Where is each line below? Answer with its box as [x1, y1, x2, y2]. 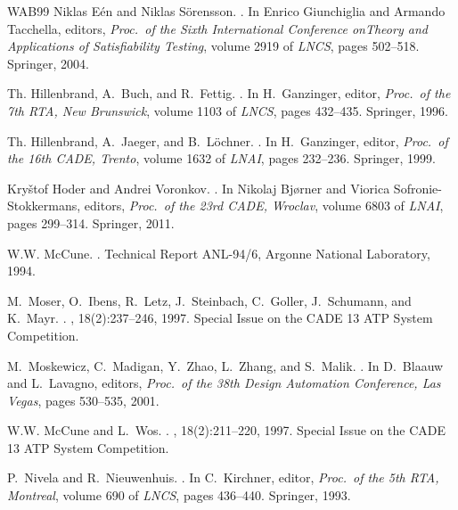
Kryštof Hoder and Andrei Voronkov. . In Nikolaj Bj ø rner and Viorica [7, 178, 390, 197]
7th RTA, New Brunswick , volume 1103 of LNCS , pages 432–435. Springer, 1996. [7, 101, 448, 119]
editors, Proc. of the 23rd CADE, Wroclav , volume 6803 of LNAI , [84, 196, 444, 215]
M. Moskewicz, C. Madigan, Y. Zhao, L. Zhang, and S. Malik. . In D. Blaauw [7, 356, 444, 374]
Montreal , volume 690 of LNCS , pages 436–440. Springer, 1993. [7, 486, 351, 505]
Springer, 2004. [7, 53, 89, 72]
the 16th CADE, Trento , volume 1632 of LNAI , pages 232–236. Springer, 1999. [7, 149, 436, 168]
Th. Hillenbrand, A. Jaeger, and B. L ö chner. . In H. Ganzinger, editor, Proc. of [7, 131, 448, 150]
